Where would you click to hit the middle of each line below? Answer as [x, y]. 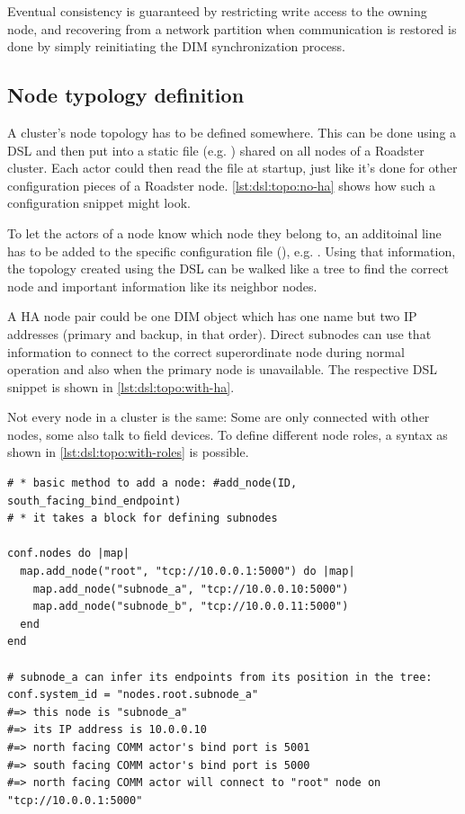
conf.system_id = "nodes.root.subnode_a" [133, 695]
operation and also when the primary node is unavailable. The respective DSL [222, 369]
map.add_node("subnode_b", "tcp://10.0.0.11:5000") [191, 607]
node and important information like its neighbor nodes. [162, 286]
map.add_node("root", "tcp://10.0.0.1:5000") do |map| [188, 572]
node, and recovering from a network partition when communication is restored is [232, 28]
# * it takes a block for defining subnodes [143, 519]
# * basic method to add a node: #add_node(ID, [152, 483]
